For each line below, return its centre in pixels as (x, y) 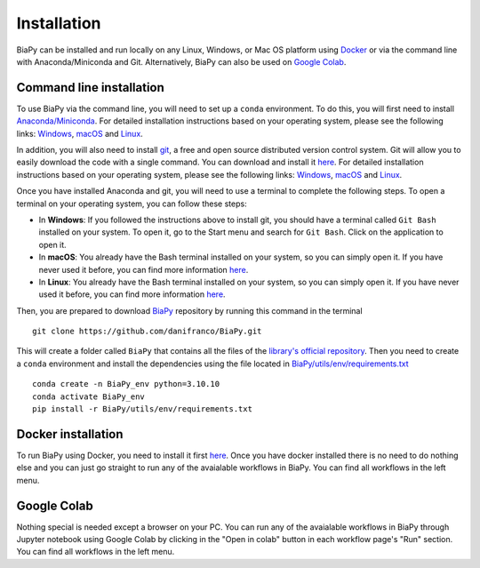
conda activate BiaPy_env (89, 396)
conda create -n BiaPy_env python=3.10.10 (126, 384)
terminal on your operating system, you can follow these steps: (132, 204)
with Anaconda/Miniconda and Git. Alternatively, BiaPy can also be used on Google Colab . (181, 61)
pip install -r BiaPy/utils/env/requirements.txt (143, 409)
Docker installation (70, 434)
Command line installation (90, 88)
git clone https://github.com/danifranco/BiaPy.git (147, 332)
